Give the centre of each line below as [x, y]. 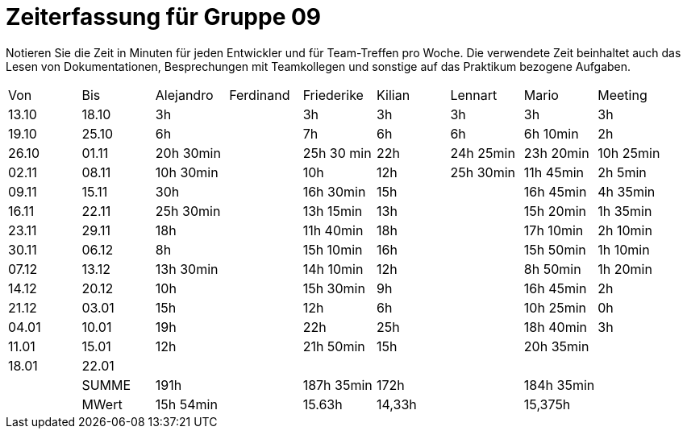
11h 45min [554, 172]
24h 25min [483, 153]
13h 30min [187, 269]
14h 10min [333, 269]
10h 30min [187, 172]
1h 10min [624, 249]
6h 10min [551, 133]
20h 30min [188, 153]
